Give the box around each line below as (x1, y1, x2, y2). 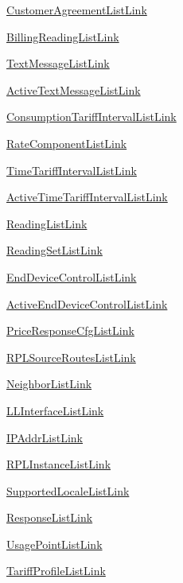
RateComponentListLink (6, 134, 127, 151)
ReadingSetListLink (6, 242, 103, 258)
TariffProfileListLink (6, 562, 106, 579)
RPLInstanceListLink (6, 456, 111, 472)
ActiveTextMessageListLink (6, 81, 141, 98)
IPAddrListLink (6, 429, 84, 445)
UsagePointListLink (6, 535, 103, 552)
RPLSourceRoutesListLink (6, 348, 136, 365)
